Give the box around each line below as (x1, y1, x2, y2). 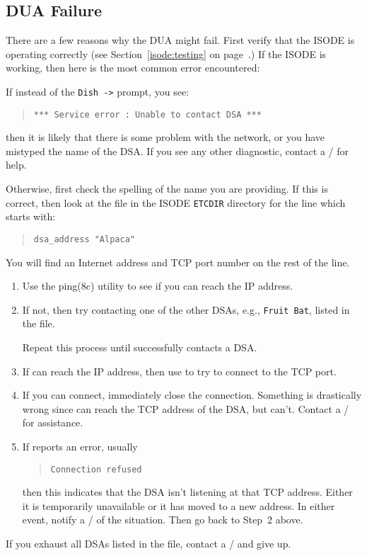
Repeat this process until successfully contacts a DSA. (22, 340, 257, 355)
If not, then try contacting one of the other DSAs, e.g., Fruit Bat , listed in (22, 302, 350, 317)
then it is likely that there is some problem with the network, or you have (6, 130, 325, 144)
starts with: (6, 209, 56, 224)
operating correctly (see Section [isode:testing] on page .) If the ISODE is (6, 46, 327, 61)
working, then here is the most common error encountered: (6, 60, 260, 75)
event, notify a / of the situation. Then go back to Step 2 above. (22, 512, 303, 527)
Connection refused (50, 464, 142, 475)
